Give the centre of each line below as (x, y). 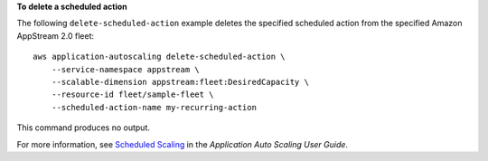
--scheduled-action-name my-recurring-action (154, 107)
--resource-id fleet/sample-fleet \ (132, 95)
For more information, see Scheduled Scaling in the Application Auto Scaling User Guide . (182, 144)
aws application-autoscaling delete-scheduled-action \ (159, 57)
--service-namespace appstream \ (126, 69)
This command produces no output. (84, 128)
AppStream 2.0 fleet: (56, 35)
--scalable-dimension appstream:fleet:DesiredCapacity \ (180, 82)
